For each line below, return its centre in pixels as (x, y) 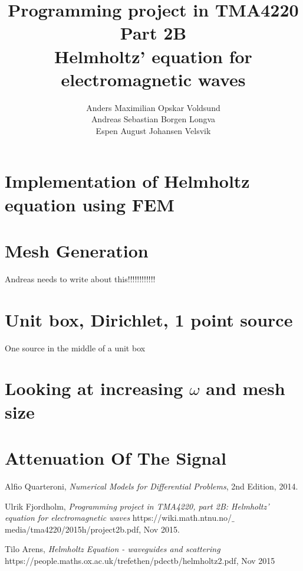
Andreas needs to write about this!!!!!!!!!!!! (80, 278)
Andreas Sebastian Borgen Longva (153, 119)
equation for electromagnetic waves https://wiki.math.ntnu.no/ (118, 518)
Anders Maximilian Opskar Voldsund (153, 107)
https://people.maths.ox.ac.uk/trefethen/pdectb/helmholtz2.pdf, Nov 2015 (140, 560)
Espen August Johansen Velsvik (153, 130)
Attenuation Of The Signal (116, 458)
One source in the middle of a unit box (75, 348)
